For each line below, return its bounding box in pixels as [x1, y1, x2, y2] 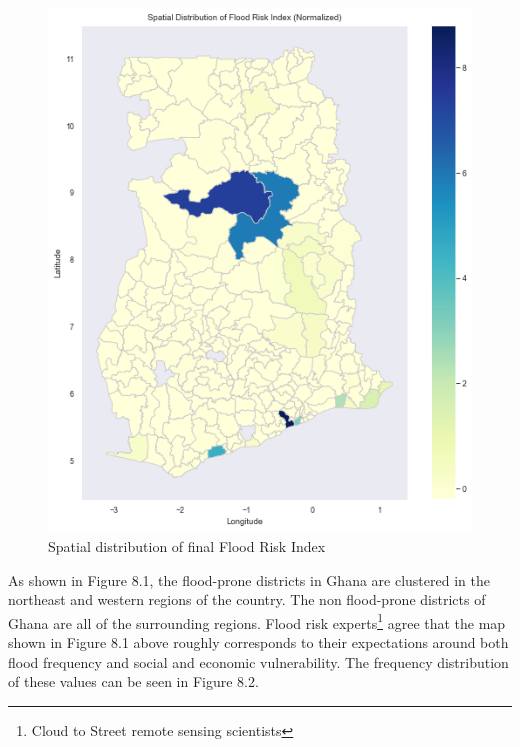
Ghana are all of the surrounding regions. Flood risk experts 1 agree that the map [8, 609, 506, 633]
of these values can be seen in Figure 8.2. [8, 671, 259, 692]
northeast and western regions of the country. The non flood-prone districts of [8, 589, 486, 610]
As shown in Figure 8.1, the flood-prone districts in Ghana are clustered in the [8, 569, 490, 590]
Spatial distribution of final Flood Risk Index [48, 535, 326, 556]
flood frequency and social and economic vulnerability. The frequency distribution [8, 651, 509, 672]
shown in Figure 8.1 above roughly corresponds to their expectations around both [8, 631, 509, 652]
